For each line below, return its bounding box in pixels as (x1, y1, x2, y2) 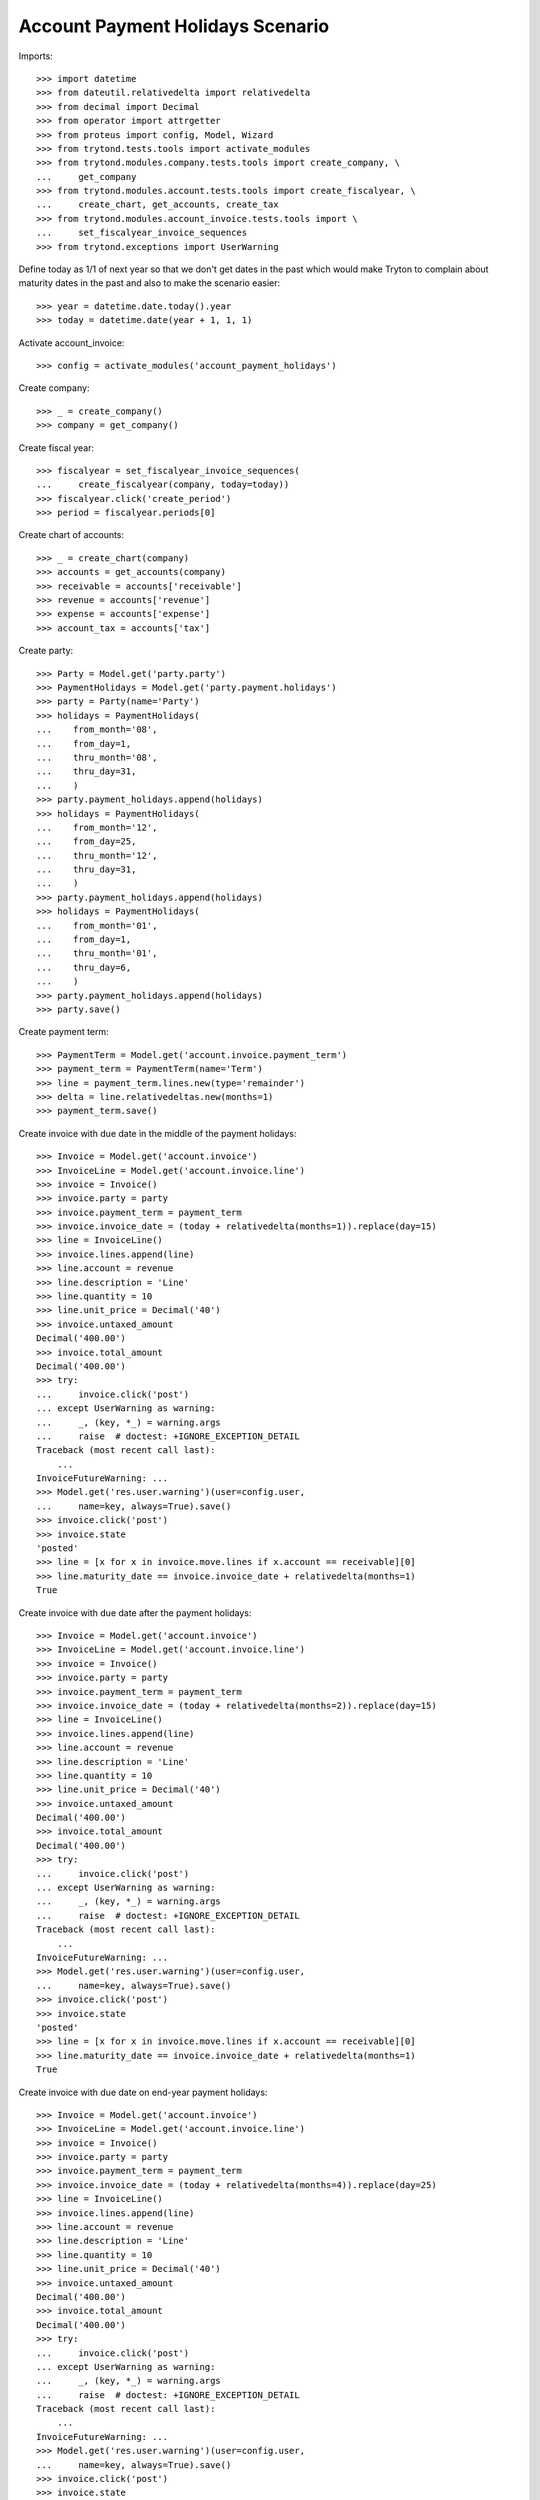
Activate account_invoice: (18, 336, 125, 349)
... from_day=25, (36, 836, 137, 847)
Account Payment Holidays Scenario (18, 15, 330, 37)
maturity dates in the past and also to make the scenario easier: (18, 277, 281, 289)
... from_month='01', (36, 920, 158, 931)
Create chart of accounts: (18, 529, 125, 541)
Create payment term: (18, 1026, 109, 1038)
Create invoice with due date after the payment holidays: (18, 1606, 252, 1619)
